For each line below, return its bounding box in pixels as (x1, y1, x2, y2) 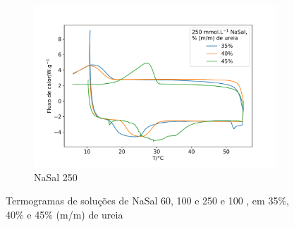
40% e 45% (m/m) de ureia (6, 207, 123, 221)
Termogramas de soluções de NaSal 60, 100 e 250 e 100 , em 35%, (6, 193, 289, 208)
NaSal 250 (34, 169, 78, 184)
